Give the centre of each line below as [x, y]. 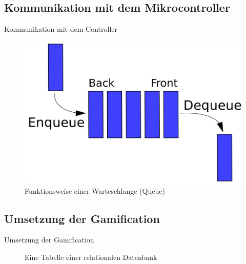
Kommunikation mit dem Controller [61, 29]
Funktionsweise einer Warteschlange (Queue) [95, 190]
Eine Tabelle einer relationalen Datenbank [91, 257]
